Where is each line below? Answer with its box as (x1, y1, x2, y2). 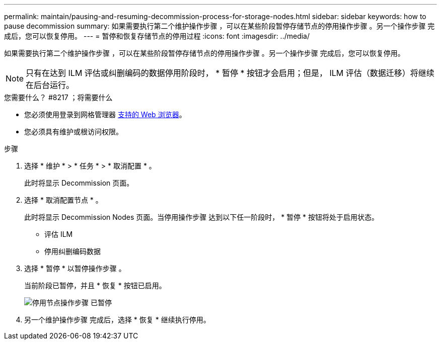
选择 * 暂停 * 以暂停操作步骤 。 (24, 264, 126, 273)
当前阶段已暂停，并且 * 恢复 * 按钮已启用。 (24, 281, 166, 290)
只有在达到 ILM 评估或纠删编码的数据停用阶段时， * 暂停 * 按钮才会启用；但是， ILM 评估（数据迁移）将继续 (26, 68, 434, 78)
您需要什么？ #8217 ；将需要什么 (4, 93, 113, 102)
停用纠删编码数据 (44, 247, 101, 255)
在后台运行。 (26, 80, 75, 90)
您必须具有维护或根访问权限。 (24, 127, 123, 136)
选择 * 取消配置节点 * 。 (24, 196, 103, 204)
